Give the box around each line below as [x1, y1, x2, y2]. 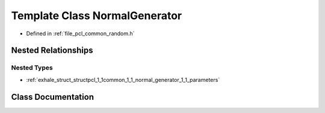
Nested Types [11, 63, 54, 72]
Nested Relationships [11, 45, 93, 56]
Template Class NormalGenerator [11, 9, 182, 22]
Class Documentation [11, 91, 94, 102]
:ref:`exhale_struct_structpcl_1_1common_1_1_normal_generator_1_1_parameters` [26, 76, 220, 83]
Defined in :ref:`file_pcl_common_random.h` [26, 30, 135, 37]
